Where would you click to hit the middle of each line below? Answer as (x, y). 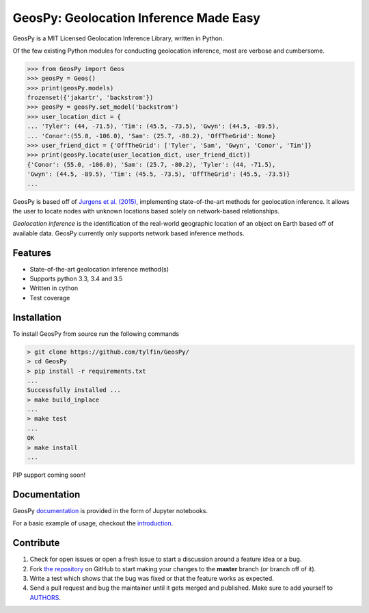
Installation (37, 317)
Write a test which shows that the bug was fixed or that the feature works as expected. (152, 578)
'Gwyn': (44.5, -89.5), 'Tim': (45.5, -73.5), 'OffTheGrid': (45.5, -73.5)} (159, 174)
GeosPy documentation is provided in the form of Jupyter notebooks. (110, 510)
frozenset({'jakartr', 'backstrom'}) (90, 98)
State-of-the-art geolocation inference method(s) (99, 269)
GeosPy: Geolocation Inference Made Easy (137, 18)
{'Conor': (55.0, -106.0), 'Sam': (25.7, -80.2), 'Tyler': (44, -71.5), (151, 165)
